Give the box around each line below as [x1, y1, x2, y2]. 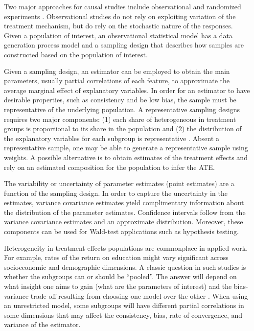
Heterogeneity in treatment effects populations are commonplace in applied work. [4, 242, 248, 253]
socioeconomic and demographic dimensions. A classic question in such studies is [4, 261, 246, 272]
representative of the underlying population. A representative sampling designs [4, 104, 240, 114]
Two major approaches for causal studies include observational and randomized [4, 1, 241, 11]
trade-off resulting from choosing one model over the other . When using [30, 290, 248, 301]
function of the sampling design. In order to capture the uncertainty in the [4, 188, 228, 198]
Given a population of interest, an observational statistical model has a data [4, 30, 232, 40]
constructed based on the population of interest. [4, 49, 148, 59]
